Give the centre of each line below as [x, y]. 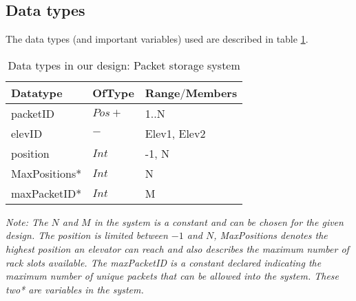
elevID [27, 133]
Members [211, 92]
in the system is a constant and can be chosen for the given [219, 221]
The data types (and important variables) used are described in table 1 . [157, 39]
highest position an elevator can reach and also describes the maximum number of [177, 248]
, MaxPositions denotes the [271, 235]
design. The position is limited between [87, 235]
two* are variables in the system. [75, 289]
